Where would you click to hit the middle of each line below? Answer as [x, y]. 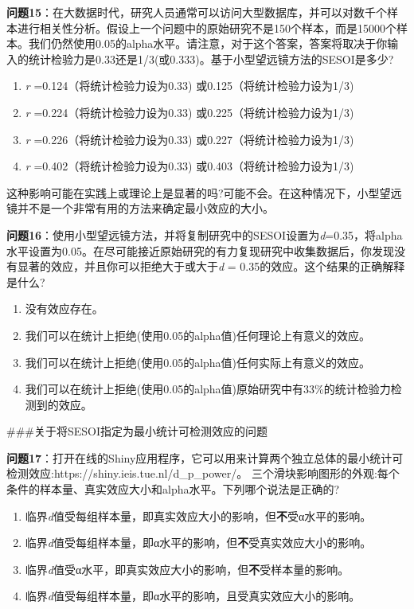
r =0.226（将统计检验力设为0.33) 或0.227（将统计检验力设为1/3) [189, 139]
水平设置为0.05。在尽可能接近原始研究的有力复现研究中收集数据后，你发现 [200, 250]
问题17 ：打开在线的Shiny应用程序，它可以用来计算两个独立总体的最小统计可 [205, 457]
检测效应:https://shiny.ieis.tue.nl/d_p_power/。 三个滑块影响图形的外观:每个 [203, 473]
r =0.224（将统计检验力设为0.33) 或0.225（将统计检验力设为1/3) [189, 112]
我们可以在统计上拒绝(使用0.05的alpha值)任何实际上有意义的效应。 [198, 362]
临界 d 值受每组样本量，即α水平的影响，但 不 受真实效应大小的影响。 [198, 543]
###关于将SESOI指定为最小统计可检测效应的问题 [137, 431]
